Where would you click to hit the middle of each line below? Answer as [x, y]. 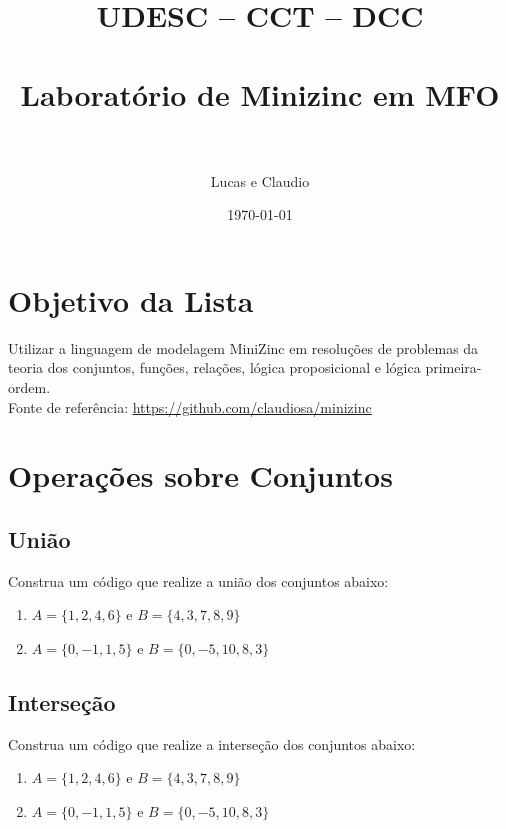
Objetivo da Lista [131, 299]
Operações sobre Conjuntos [200, 475]
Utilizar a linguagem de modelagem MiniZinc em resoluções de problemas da [243, 347]
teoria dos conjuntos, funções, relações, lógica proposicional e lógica [214, 367]
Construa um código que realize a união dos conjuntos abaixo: [198, 580]
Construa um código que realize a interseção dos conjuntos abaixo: [212, 743]
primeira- [453, 367]
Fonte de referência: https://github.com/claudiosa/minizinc [190, 406]
